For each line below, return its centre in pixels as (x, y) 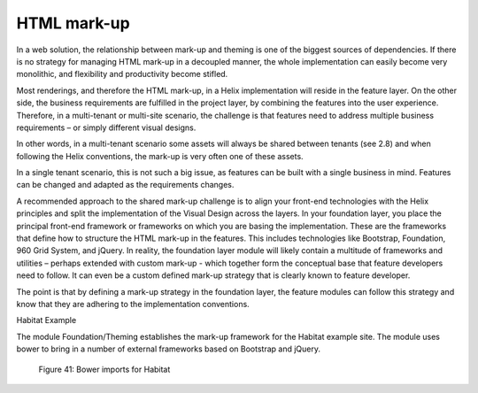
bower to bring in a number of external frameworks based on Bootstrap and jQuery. (168, 349)
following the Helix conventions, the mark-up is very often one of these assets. (160, 156)
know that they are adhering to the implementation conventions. (133, 304)
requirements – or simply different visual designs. (106, 127)
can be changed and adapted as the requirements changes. (125, 185)
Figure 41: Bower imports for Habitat (104, 369)
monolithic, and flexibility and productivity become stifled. (122, 74)
